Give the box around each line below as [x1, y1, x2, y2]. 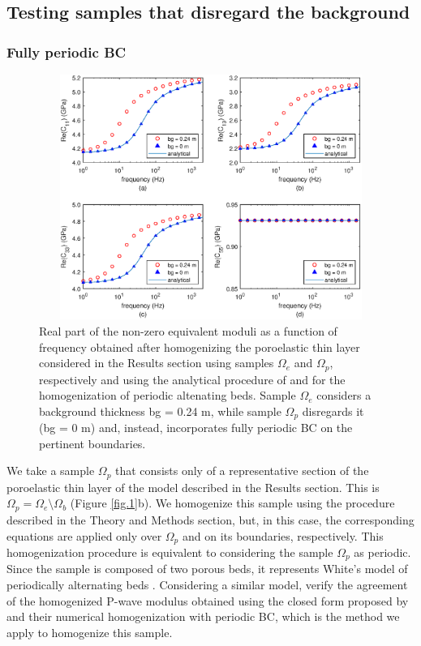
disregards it [302, 402, 364, 419]
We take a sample [6, 462, 95, 479]
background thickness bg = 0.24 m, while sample [39, 402, 281, 419]
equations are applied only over [6, 527, 162, 544]
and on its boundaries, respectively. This [182, 527, 384, 544]
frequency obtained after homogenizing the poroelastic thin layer [39, 338, 360, 355]
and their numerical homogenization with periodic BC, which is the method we [6, 608, 400, 625]
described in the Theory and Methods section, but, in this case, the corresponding [6, 511, 415, 528]
